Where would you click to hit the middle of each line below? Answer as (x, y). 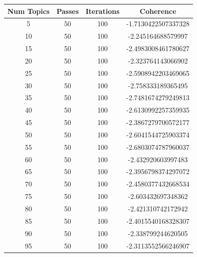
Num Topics (29, 11)
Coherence (158, 11)
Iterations (102, 11)
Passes (68, 11)
